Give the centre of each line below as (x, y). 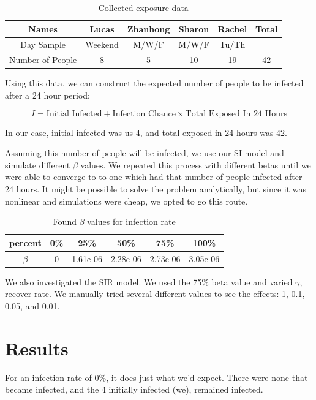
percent (25, 242)
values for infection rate (131, 221)
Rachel (232, 28)
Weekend (102, 44)
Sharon (194, 28)
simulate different (38, 164)
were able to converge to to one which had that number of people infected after (154, 177)
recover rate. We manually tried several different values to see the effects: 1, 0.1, (155, 294)
